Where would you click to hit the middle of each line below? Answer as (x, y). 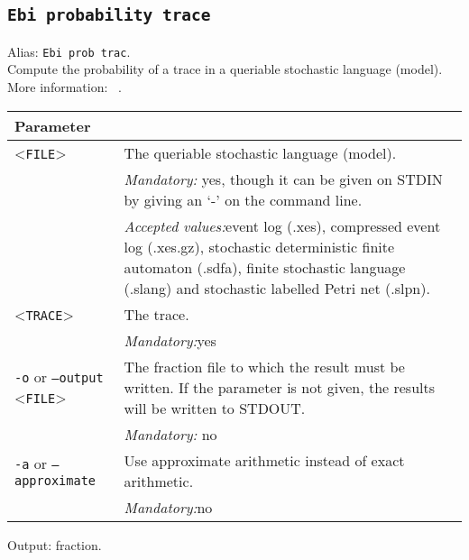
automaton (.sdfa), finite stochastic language (265, 267)
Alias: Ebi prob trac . (69, 51)
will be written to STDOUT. (215, 408)
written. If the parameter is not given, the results (280, 387)
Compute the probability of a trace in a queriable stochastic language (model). (225, 69)
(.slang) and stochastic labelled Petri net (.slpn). (277, 288)
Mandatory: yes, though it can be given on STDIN (283, 179)
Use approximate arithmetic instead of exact (264, 460)
